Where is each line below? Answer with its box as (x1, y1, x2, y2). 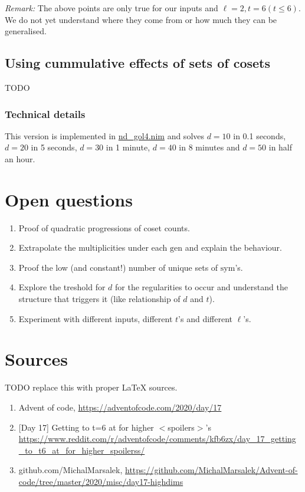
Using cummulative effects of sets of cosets (5, 54, 270, 72)
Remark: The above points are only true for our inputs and (5, 2, 218, 14)
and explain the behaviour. (185, 241, 282, 254)
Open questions (5, 187, 133, 211)
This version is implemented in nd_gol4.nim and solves (5, 129, 205, 142)
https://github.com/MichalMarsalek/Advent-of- (125, 464, 298, 476)
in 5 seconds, (31, 141, 77, 153)
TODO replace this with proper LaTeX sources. (5, 381, 178, 393)
